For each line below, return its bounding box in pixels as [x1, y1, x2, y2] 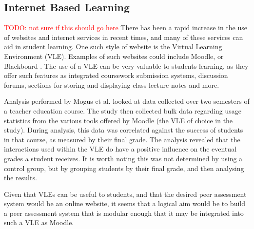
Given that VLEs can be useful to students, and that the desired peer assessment [4, 189, 247, 199]
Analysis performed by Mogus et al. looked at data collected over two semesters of [4, 96, 250, 106]
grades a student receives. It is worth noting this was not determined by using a [4, 153, 243, 163]
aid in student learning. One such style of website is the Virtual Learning [4, 41, 222, 52]
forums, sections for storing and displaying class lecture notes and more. [4, 79, 219, 90]
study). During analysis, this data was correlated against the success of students [4, 125, 243, 135]
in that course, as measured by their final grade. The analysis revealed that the [4, 134, 240, 144]
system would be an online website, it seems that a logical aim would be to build [4, 198, 246, 209]
